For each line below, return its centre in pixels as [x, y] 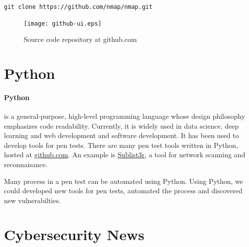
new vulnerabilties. [32, 200]
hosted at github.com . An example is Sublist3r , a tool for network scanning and [125, 155]
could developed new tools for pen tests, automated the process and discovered [123, 191]
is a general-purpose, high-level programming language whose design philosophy [124, 116]
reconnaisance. [26, 164]
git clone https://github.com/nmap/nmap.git [78, 7]
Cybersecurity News [74, 234]
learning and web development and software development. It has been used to [122, 135]
